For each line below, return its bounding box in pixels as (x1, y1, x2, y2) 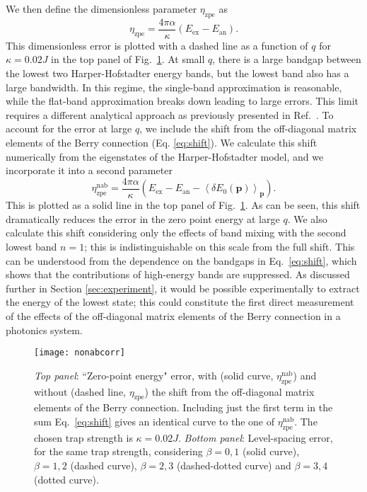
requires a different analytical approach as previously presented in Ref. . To (6, 107, 334, 122)
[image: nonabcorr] (34, 348, 125, 358)
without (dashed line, (34, 384, 126, 399)
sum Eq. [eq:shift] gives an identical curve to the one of (34, 414, 274, 429)
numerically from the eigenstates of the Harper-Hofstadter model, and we (6, 149, 324, 164)
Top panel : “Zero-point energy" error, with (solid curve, (34, 367, 274, 382)
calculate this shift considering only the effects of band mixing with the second (6, 225, 346, 240)
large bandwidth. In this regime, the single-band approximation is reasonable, (6, 79, 342, 94)
